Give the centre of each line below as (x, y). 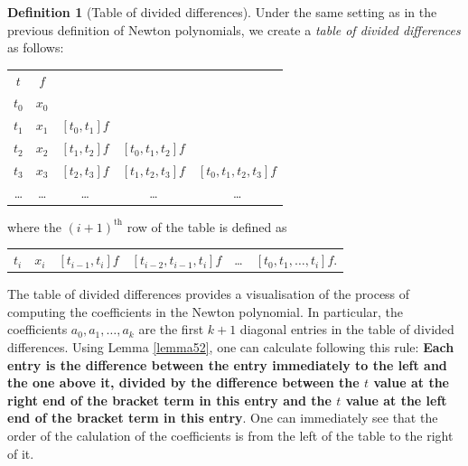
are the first (171, 329)
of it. (21, 453)
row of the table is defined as (207, 226)
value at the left (396, 400)
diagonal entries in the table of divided (347, 329)
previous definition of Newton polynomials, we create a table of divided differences (234, 29)
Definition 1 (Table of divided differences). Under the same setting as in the (222, 12)
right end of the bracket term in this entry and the (169, 400)
